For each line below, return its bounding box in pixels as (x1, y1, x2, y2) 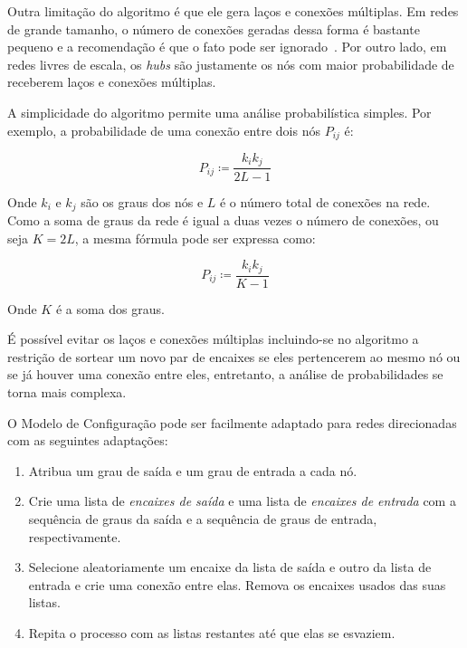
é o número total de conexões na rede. (219, 192, 431, 211)
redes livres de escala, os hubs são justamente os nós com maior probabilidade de (7, 54, 454, 73)
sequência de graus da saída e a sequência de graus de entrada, (28, 509, 377, 528)
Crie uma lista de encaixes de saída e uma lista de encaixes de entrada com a (28, 491, 456, 510)
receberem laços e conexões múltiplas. (7, 72, 216, 91)
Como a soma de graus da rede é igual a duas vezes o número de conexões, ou (7, 210, 439, 229)
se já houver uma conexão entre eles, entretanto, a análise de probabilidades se (7, 365, 443, 384)
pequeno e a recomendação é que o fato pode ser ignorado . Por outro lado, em (7, 37, 447, 56)
